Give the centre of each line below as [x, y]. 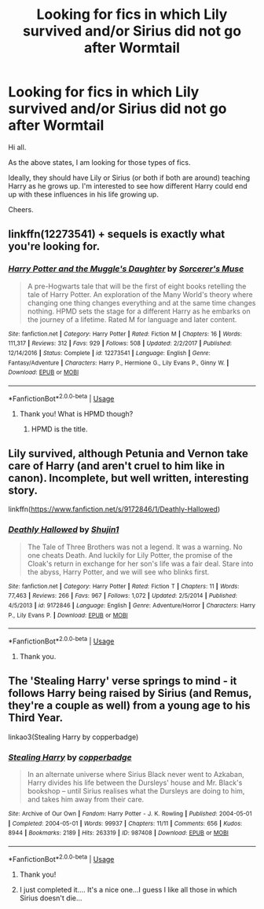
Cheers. [21, 209]
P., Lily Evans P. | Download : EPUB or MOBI [68, 615]
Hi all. [17, 147]
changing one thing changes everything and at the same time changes [141, 302]
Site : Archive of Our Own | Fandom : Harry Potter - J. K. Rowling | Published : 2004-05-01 [130, 814]
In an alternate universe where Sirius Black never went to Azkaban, [136, 775]
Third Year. [36, 718]
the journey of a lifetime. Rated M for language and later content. [132, 319]
